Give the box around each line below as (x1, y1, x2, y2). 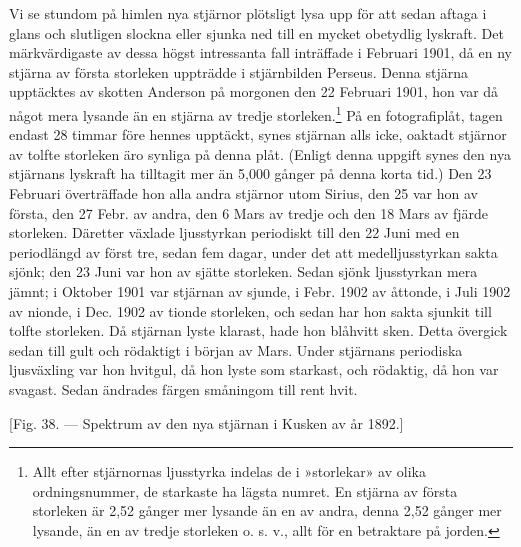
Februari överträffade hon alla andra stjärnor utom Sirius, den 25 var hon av (9, 183, 478, 203)
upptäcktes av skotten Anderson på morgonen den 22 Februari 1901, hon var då (9, 81, 499, 102)
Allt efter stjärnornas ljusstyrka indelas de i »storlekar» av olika (32, 461, 426, 482)
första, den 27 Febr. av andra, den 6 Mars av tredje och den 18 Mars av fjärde (9, 202, 489, 223)
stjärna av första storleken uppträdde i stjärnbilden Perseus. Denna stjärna (9, 61, 468, 82)
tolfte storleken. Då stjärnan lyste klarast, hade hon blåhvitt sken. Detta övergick (9, 320, 508, 341)
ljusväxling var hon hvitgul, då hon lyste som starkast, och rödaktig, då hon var (9, 359, 499, 380)
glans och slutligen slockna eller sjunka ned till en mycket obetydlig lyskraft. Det (9, 22, 504, 43)
